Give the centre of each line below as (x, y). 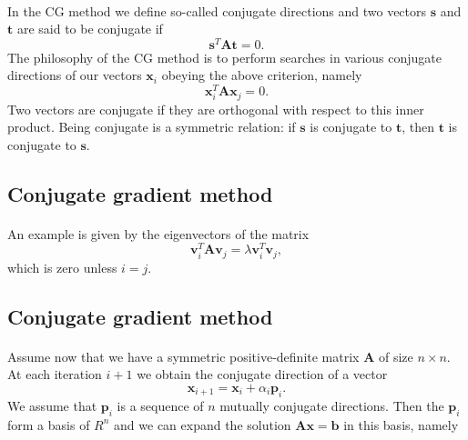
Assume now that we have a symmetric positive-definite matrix (183, 356)
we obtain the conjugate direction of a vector (262, 374)
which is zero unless (62, 267)
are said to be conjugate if (90, 29)
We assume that (52, 405)
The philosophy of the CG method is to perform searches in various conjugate (225, 57)
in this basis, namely (401, 424)
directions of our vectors (75, 75)
